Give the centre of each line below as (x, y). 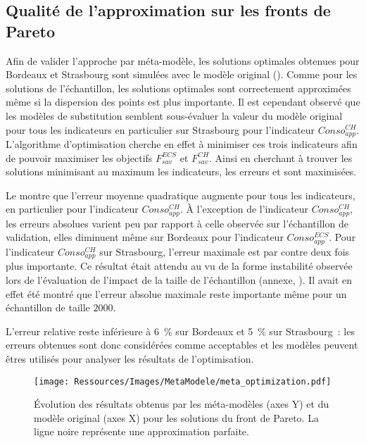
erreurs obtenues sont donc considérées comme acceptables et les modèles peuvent (182, 345)
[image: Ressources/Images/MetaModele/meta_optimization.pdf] (183, 381)
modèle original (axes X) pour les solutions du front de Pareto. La (176, 417)
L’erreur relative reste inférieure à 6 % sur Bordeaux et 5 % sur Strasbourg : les (180, 331)
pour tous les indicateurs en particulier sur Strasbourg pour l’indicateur (160, 129)
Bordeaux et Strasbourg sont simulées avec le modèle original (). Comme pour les (182, 74)
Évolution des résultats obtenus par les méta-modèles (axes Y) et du (182, 404)
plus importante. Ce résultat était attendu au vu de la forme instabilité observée (179, 266)
